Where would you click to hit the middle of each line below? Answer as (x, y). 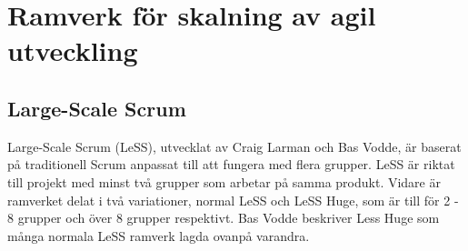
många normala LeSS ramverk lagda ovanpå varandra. (159, 235)
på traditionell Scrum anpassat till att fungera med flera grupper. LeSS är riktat (231, 164)
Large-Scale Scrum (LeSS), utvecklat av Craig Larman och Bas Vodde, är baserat (234, 146)
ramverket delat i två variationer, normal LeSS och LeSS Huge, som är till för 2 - (233, 200)
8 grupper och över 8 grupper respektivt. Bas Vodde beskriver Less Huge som (224, 218)
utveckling (73, 50)
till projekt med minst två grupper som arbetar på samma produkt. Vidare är (224, 181)
